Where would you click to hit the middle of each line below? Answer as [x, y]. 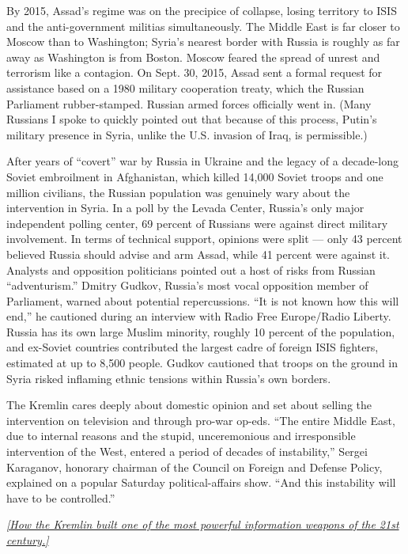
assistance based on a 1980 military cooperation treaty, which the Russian [185, 87]
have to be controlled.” [61, 497]
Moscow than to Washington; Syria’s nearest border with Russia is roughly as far [203, 42]
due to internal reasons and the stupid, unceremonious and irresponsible [181, 436]
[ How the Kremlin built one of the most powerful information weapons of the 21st [203, 524]
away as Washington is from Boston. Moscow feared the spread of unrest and [193, 57]
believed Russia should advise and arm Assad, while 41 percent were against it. [198, 254]
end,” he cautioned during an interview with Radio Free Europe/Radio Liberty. [199, 316]
